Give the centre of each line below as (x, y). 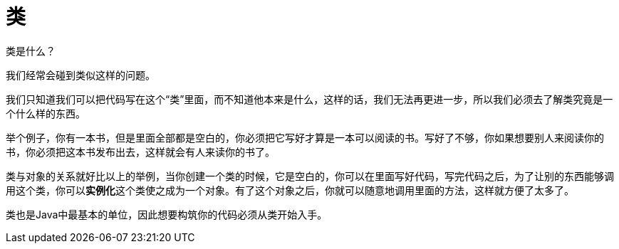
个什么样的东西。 (46, 113)
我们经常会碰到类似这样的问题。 (80, 75)
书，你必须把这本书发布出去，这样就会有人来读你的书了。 (140, 152)
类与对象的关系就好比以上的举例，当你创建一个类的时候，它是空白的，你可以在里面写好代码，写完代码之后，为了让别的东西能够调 (310, 176)
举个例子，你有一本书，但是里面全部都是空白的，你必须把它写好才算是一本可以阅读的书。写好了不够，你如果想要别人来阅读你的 (305, 137)
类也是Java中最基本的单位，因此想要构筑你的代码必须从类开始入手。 (167, 214)
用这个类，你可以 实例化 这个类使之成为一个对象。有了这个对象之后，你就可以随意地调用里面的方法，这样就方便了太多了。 (290, 190)
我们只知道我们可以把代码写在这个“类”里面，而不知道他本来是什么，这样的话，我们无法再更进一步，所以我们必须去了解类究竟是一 (309, 99)
